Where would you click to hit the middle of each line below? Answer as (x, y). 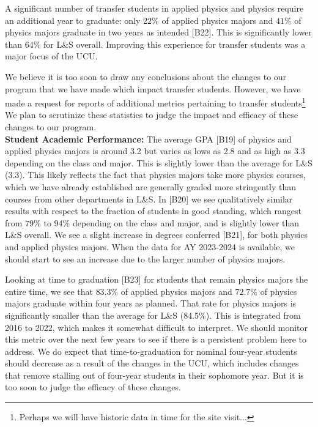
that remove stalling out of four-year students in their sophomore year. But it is (154, 375)
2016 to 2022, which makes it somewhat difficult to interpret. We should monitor (156, 327)
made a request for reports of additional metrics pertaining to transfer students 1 (155, 102)
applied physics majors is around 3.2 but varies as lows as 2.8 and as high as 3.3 (155, 151)
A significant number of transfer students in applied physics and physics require (154, 8)
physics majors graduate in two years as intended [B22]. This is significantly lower (158, 32)
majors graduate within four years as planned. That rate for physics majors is (151, 303)
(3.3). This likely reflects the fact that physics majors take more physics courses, (155, 175)
